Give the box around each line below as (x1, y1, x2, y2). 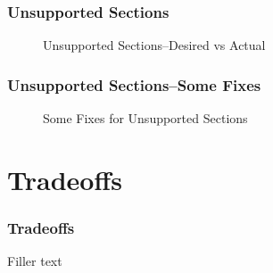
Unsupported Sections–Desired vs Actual (43, 36, 266, 54)
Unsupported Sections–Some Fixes (7, 73, 261, 95)
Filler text (7, 252, 62, 270)
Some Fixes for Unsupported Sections (43, 109, 248, 128)
